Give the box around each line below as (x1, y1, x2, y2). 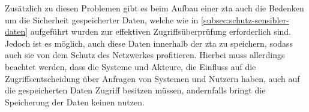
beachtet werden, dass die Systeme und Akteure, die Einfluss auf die (5, 60, 256, 72)
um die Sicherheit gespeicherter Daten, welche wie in (5, 13, 199, 26)
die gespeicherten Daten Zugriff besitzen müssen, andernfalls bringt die (5, 84, 266, 96)
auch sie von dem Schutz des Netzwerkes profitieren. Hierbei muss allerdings (5, 49, 285, 61)
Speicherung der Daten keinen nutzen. (5, 95, 145, 108)
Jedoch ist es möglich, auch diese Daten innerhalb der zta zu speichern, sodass (5, 37, 293, 49)
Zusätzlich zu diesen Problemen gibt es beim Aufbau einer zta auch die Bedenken (5, 2, 304, 14)
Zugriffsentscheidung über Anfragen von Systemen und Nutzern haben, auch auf (5, 72, 300, 84)
